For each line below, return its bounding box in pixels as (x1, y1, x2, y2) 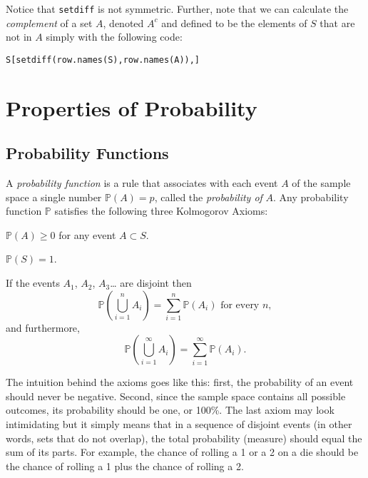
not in (6, 29, 32, 44)
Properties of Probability (6, 93, 257, 122)
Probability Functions (6, 142, 169, 164)
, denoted (103, 15, 144, 30)
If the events (6, 275, 60, 290)
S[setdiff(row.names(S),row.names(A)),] (6, 54, 200, 65)
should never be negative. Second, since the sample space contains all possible (6, 388, 346, 403)
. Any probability (273, 189, 349, 204)
